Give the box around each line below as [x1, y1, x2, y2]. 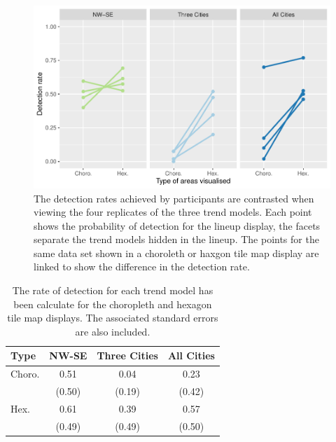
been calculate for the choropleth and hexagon [13, 296, 212, 311]
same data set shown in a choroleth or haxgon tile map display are [34, 245, 319, 260]
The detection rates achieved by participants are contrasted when [34, 191, 314, 205]
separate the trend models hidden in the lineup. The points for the [34, 232, 319, 247]
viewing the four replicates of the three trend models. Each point [34, 205, 312, 219]
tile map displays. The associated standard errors [7, 310, 218, 325]
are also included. [75, 324, 150, 338]
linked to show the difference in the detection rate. [34, 259, 250, 274]
